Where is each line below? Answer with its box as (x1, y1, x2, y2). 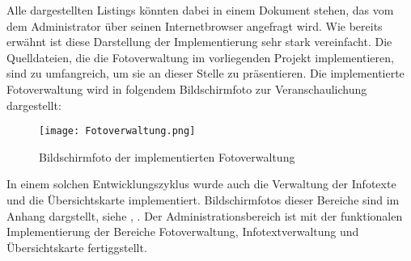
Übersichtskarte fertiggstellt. (6, 238, 147, 255)
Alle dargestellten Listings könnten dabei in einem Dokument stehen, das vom (6, 2, 394, 18)
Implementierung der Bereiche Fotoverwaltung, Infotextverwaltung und (6, 223, 359, 240)
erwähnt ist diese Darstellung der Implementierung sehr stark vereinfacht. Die (6, 33, 392, 50)
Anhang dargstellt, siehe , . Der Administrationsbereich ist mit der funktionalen (6, 207, 403, 224)
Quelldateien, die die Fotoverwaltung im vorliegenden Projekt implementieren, (6, 48, 394, 65)
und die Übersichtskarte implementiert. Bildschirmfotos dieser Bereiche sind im (6, 192, 400, 208)
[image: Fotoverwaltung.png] (39, 125, 196, 137)
